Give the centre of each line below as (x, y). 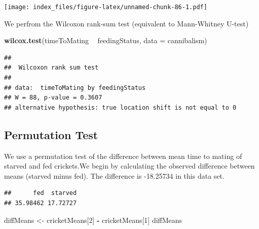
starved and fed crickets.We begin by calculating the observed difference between (129, 166)
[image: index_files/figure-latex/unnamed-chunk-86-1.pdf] (106, 7)
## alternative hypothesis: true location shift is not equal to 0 (120, 107)
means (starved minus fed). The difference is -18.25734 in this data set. (114, 175)
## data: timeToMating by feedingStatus (75, 88)
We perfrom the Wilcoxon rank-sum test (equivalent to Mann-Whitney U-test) (126, 23)
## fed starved (41, 193)
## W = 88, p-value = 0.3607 (53, 98)
